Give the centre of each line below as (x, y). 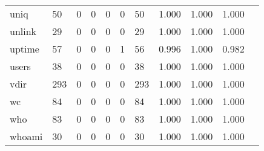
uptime (25, 49)
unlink (23, 31)
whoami (26, 136)
